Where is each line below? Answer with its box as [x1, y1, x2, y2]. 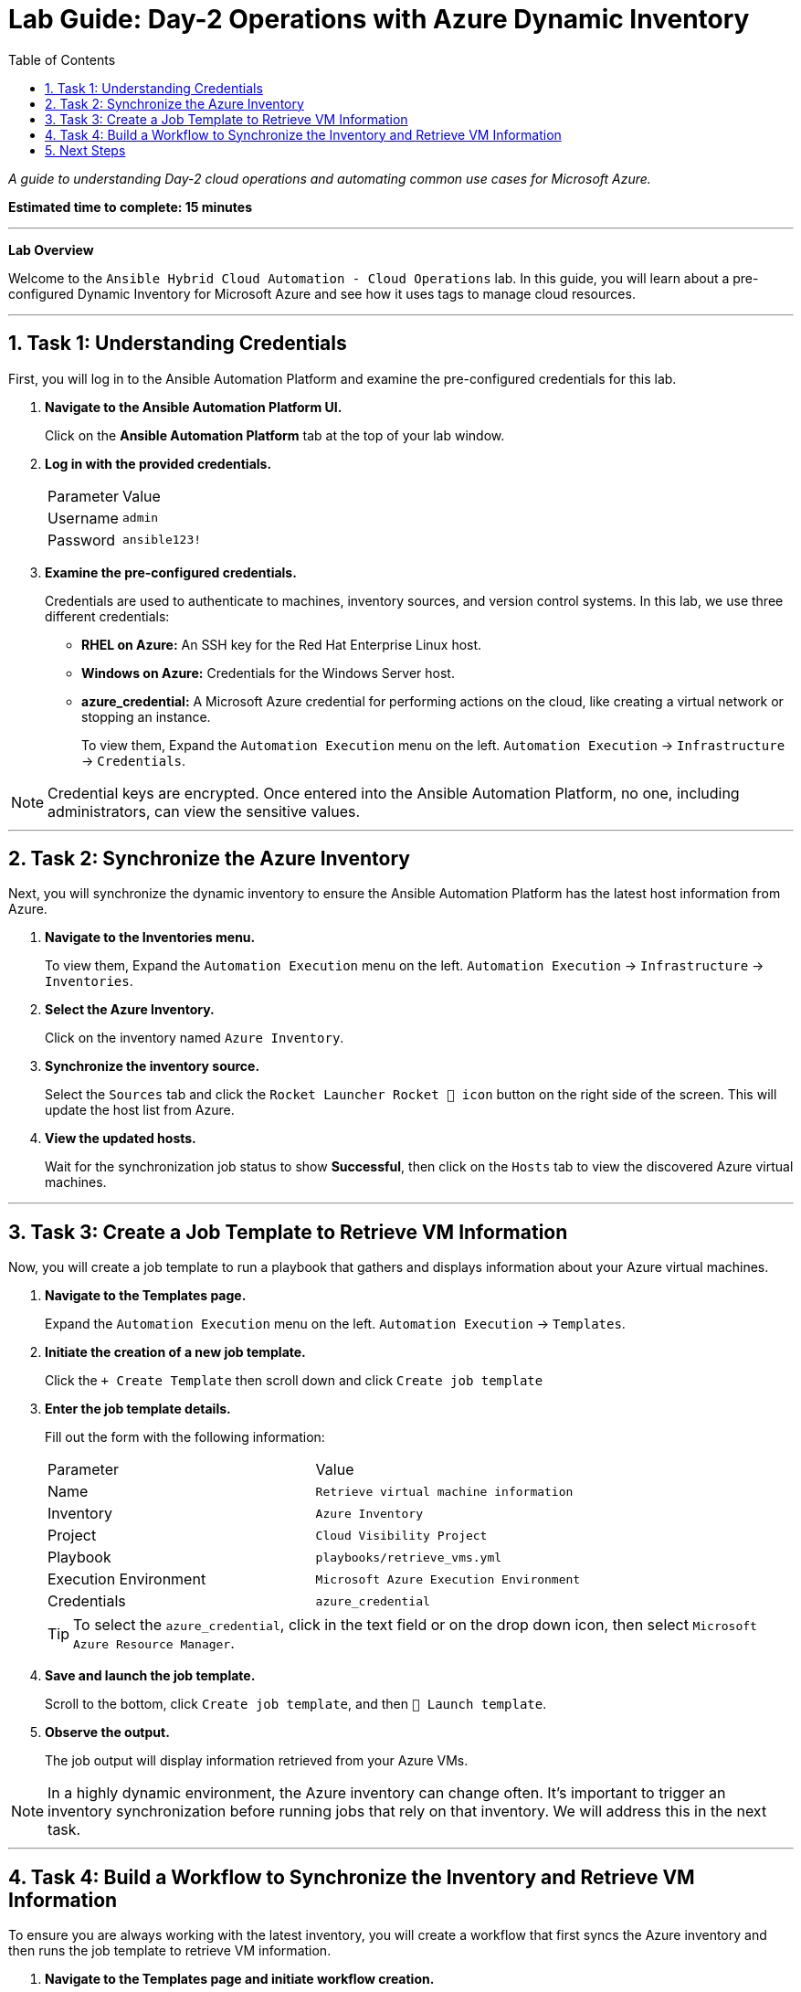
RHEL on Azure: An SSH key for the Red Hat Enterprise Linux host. [81, 636, 482, 652]
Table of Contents [8, 51, 116, 68]
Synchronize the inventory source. [45, 1058, 260, 1075]
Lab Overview [8, 241, 94, 258]
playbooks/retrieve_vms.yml [315, 1550, 502, 1564]
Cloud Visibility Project [315, 1528, 488, 1542]
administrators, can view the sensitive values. [47, 801, 361, 821]
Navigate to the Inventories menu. [45, 929, 256, 946]
